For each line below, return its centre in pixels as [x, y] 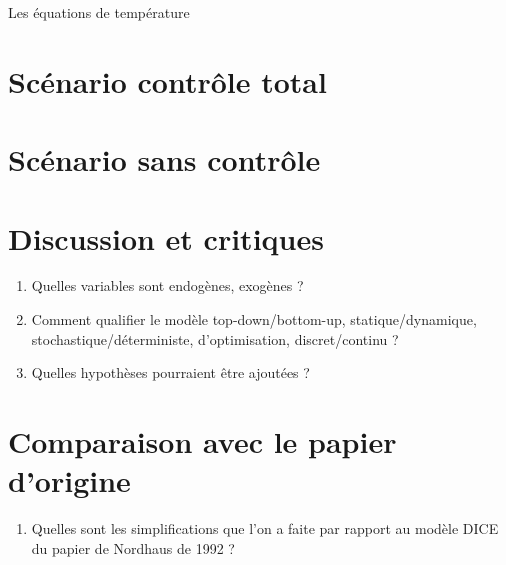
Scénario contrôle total [167, 80]
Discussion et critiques [166, 237]
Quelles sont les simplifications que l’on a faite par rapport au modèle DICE [265, 528]
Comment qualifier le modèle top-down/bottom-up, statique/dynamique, [254, 319]
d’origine [69, 480]
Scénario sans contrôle [164, 159]
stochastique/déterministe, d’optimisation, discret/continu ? [215, 338]
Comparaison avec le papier [202, 441]
